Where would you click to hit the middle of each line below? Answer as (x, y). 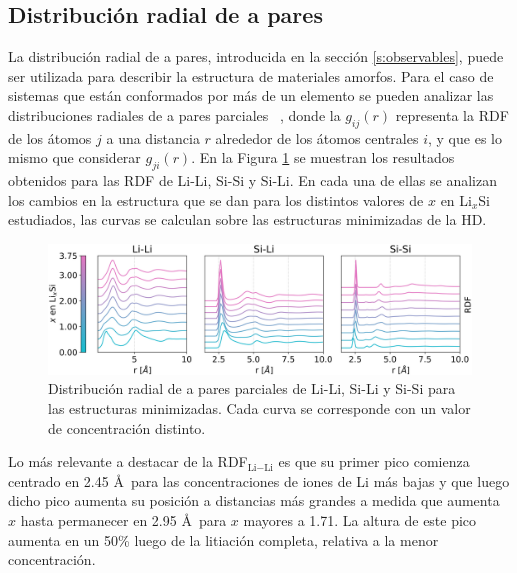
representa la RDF (452, 114)
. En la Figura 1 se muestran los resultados (323, 157)
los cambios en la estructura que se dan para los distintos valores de (216, 199)
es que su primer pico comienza (374, 461)
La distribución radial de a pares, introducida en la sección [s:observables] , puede (256, 56)
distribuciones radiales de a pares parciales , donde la (174, 114)
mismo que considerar (74, 157)
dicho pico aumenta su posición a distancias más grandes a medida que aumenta (254, 500)
